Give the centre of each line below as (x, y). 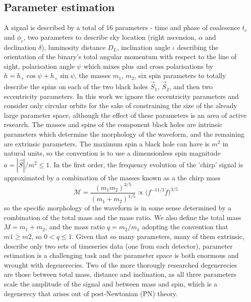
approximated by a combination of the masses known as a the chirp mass (112, 177)
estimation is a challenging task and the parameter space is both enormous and (121, 255)
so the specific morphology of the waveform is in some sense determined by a (118, 208)
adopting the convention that (185, 227)
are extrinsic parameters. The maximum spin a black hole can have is (107, 143)
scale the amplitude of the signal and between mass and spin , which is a (111, 284)
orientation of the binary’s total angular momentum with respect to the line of (120, 56)
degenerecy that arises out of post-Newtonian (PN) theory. (91, 293)
